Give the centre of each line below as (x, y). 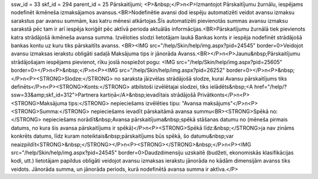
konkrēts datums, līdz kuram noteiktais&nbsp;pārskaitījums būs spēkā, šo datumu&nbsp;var (122, 136)
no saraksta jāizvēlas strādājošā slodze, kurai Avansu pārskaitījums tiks (201, 78)
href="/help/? (270, 87)
